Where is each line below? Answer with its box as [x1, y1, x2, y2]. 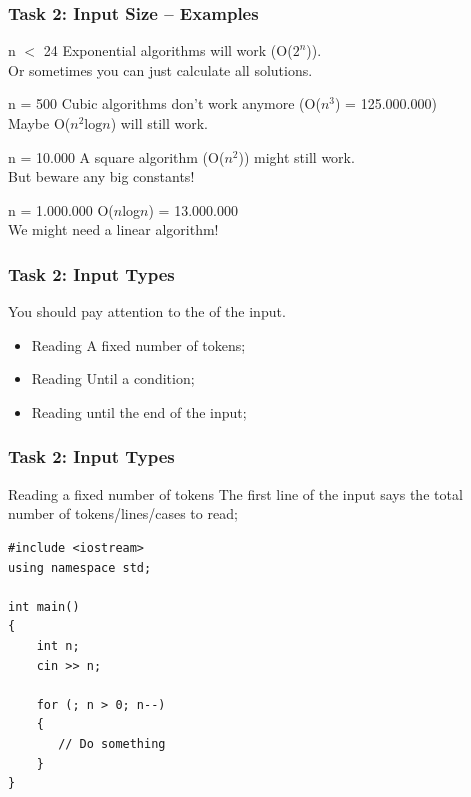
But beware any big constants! [8, 166, 195, 187]
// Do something [58, 736, 166, 751]
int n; [36, 638, 80, 653]
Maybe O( [8, 113, 71, 133]
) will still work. [110, 113, 208, 133]
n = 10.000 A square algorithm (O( [8, 146, 225, 167]
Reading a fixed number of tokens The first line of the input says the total [8, 483, 463, 504]
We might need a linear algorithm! [8, 219, 219, 240]
